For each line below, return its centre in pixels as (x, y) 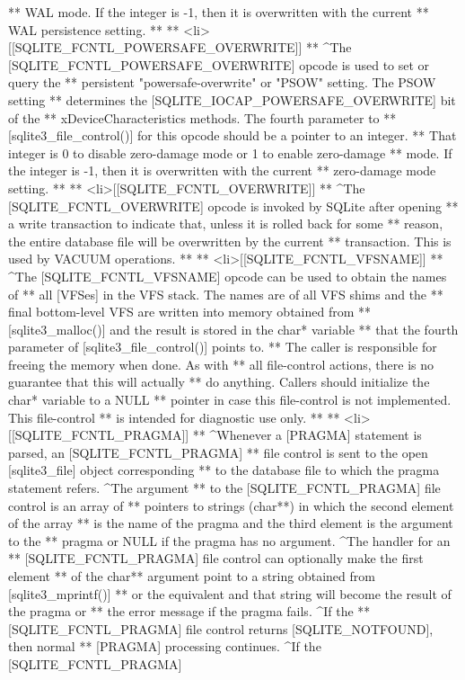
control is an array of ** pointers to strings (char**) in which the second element (231, 505)
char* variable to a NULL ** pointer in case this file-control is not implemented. (230, 400)
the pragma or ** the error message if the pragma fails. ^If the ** (189, 611)
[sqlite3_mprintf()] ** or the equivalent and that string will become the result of (230, 593)
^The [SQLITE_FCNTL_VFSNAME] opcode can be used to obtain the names (228, 276)
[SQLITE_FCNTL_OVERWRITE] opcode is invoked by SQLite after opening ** (233, 206)
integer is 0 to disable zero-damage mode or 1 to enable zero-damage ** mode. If (230, 152)
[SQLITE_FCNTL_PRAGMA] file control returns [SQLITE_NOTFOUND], (221, 628)
